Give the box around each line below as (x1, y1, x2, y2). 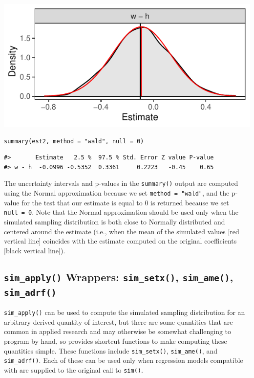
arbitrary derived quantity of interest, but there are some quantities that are (4, 316, 233, 327)
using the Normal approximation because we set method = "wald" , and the (4, 188, 230, 198)
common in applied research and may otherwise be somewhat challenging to (4, 326, 232, 336)
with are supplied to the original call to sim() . (4, 364, 143, 375)
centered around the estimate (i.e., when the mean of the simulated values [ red (4, 226, 239, 236)
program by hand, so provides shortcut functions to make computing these (4, 335, 227, 346)
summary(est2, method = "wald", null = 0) (4, 137, 144, 145)
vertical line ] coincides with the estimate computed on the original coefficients (4, 236, 237, 246)
